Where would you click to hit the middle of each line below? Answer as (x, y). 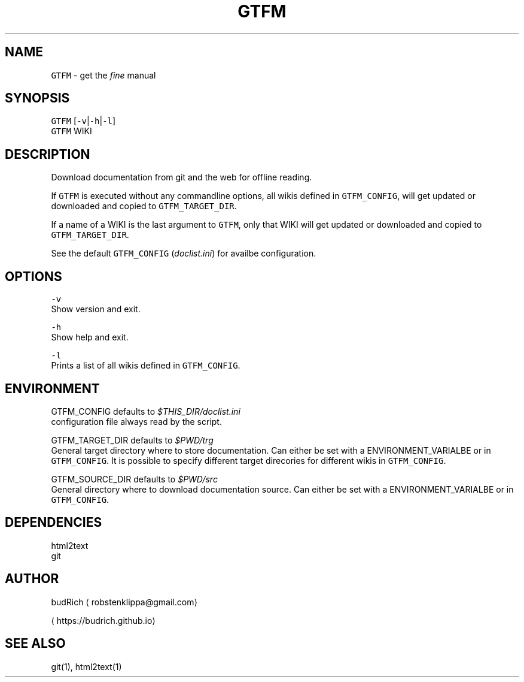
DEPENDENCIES (54, 523)
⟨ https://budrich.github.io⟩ (103, 620)
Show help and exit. (90, 337)
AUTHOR (32, 579)
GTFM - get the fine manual (103, 75)
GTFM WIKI (71, 131)
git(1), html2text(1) (86, 666)
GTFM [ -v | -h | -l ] (83, 121)
